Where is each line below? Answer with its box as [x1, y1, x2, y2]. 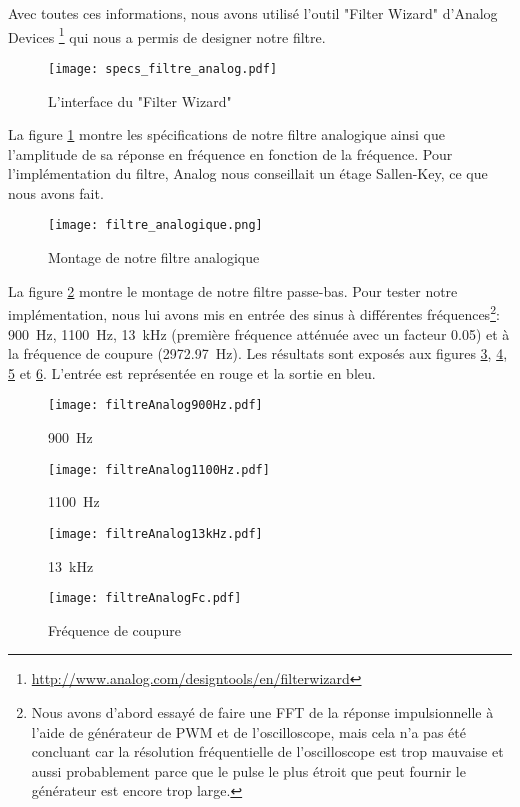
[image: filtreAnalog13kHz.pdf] [48, 526, 263, 541]
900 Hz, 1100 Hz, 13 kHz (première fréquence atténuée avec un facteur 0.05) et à [8, 323, 510, 344]
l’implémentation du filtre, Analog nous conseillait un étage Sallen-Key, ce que [8, 163, 488, 184]
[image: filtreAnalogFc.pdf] [48, 591, 242, 606]
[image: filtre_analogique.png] [48, 218, 263, 233]
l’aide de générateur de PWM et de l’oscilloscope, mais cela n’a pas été [31, 721, 466, 742]
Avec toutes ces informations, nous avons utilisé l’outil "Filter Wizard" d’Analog [8, 3, 498, 23]
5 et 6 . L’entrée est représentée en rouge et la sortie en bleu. [8, 362, 376, 383]
